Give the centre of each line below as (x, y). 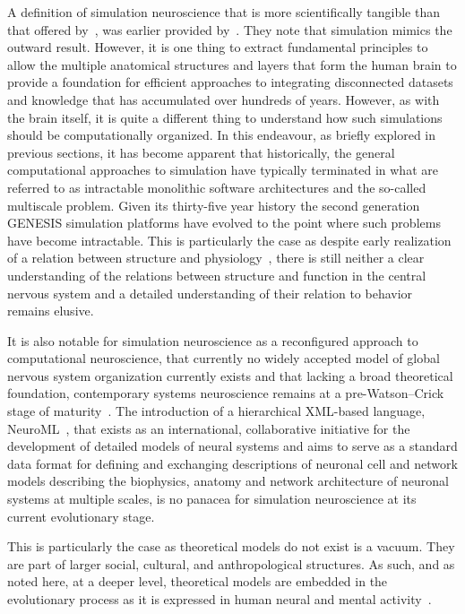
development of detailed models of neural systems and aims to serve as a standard (232, 446)
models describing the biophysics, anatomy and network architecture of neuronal (228, 481)
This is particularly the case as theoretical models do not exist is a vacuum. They (231, 546)
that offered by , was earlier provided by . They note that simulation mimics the (230, 29)
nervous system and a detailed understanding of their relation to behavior (210, 293)
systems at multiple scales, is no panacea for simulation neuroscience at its (212, 499)
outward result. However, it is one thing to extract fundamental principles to (218, 47)
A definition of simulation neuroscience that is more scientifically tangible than (224, 12)
